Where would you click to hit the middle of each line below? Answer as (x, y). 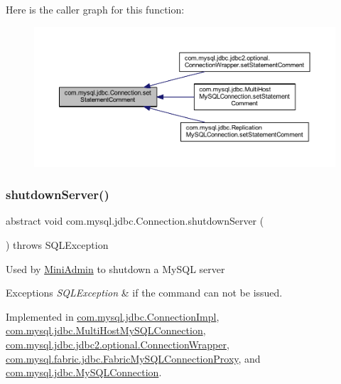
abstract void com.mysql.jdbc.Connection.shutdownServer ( (135, 221)
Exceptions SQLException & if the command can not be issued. (144, 293)
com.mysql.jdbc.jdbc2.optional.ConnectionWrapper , (118, 344)
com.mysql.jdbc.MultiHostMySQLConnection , (106, 330)
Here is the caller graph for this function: (95, 9)
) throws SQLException (57, 245)
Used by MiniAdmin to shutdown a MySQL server (115, 268)
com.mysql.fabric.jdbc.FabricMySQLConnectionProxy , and (133, 358)
